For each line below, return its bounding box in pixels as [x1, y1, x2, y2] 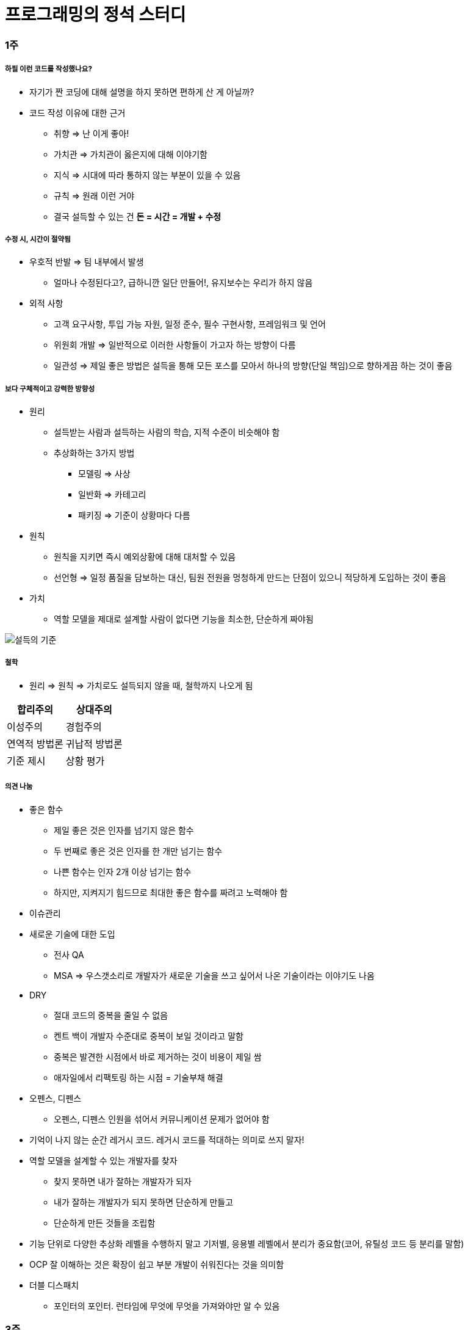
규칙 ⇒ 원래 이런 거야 [54, 190, 135, 201]
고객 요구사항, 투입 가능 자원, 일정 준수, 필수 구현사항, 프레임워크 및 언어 [54, 319, 326, 330]
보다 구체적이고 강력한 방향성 [5, 384, 95, 393]
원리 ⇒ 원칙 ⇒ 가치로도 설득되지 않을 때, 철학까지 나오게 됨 [29, 680, 253, 691]
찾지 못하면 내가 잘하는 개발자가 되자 [54, 1176, 192, 1186]
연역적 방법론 [7, 737, 63, 750]
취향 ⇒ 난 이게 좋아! [54, 128, 129, 139]
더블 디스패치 [29, 1279, 79, 1290]
